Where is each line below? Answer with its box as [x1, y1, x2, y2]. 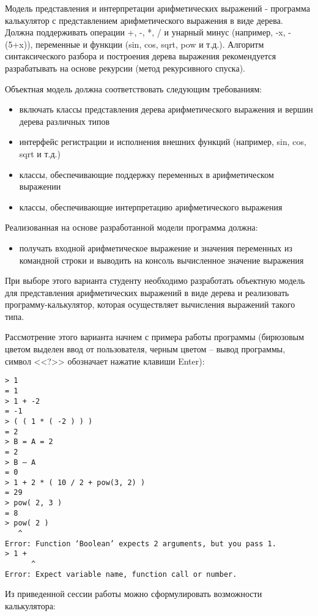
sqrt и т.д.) [19, 147, 61, 160]
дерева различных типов [19, 114, 110, 127]
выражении [19, 180, 61, 193]
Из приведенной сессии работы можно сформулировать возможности [5, 587, 262, 600]
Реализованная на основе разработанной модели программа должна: [5, 221, 258, 234]
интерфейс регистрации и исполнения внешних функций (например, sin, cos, [19, 135, 306, 148]
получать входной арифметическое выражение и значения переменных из [19, 241, 293, 254]
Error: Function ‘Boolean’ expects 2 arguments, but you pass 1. [5, 539, 276, 548]
